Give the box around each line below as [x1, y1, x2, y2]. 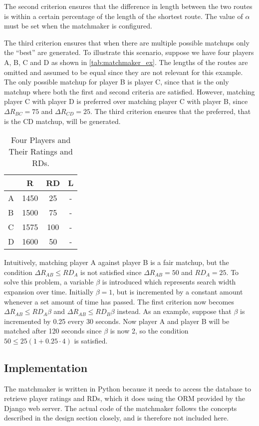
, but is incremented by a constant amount [112, 286, 243, 296]
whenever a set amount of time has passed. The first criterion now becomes [4, 296, 234, 306]
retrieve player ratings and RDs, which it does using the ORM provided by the [4, 393, 245, 403]
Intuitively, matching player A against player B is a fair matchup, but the [4, 257, 229, 267]
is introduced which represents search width [102, 276, 236, 287]
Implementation [4, 359, 88, 375]
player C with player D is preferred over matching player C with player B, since [4, 96, 248, 106]
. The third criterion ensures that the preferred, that [90, 105, 251, 116]
